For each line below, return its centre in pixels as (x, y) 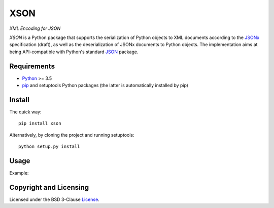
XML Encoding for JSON (35, 28)
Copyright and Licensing (49, 187)
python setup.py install (49, 147)
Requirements (32, 66)
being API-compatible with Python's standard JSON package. (74, 52)
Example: (19, 173)
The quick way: (25, 112)
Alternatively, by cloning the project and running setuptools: (72, 135)
